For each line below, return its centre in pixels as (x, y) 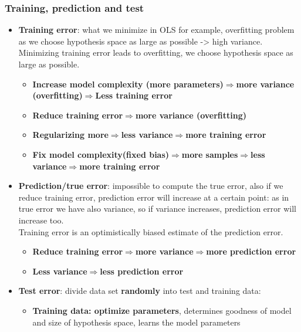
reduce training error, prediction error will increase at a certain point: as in (154, 197)
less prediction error (142, 271)
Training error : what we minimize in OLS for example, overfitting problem (156, 30)
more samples (210, 154)
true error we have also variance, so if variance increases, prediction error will (157, 209)
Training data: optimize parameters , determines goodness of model (162, 310)
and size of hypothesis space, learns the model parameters (136, 322)
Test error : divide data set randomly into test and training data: (140, 291)
